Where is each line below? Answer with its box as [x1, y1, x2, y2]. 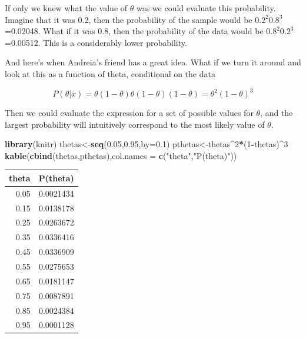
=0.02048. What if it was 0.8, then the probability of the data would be [5, 25, 264, 37]
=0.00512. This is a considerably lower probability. [5, 36, 187, 48]
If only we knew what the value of [5, 2, 128, 14]
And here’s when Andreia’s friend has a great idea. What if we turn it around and [5, 56, 301, 68]
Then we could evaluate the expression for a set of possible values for [5, 107, 254, 119]
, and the [260, 107, 293, 119]
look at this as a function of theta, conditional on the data [5, 67, 215, 79]
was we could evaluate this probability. [136, 2, 276, 14]
